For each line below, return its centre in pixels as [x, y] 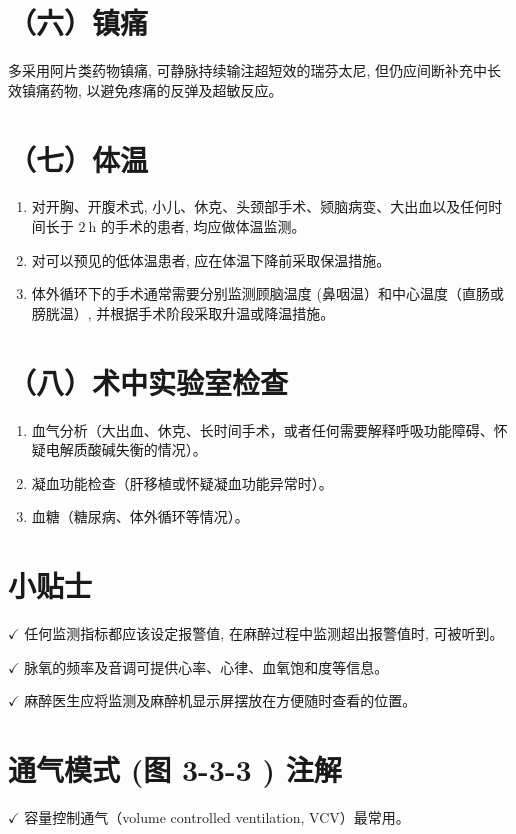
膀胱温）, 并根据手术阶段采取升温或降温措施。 [183, 312]
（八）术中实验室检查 [148, 381]
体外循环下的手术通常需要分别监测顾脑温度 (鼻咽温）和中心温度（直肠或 [267, 293]
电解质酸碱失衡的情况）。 [126, 449]
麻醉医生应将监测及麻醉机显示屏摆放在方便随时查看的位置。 [220, 700]
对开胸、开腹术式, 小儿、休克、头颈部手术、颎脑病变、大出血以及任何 [260, 206]
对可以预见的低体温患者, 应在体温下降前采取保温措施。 [211, 259]
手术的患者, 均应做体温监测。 [210, 226]
